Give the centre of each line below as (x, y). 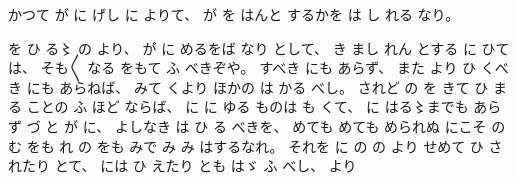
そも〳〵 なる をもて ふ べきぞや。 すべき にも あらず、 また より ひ (258, 67)
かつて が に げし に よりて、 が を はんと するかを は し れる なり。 (234, 14)
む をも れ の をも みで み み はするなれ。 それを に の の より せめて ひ (246, 145)
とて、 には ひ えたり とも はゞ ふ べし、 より (205, 165)
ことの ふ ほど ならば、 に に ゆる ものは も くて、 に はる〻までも (247, 106)
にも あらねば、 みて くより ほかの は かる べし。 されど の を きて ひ (257, 86)
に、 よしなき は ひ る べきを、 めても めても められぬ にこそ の (294, 125)
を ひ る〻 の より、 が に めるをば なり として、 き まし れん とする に (242, 47)
